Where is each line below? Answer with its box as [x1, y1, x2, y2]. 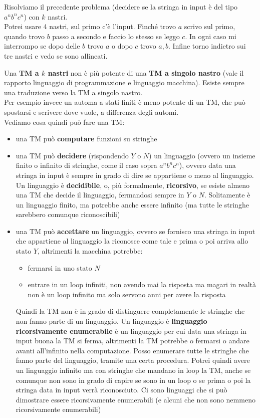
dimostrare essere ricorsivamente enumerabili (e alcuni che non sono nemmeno [16, 394, 255, 404]
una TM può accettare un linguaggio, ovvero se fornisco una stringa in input [16, 226, 255, 236]
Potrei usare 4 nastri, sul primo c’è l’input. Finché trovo [4, 21, 176, 32]
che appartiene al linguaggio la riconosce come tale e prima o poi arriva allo [16, 236, 248, 246]
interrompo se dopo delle [4, 41, 80, 51]
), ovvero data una [179, 160, 236, 170]
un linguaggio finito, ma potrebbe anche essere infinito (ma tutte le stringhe [16, 199, 249, 210]
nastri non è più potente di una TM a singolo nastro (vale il [48, 67, 244, 78]
